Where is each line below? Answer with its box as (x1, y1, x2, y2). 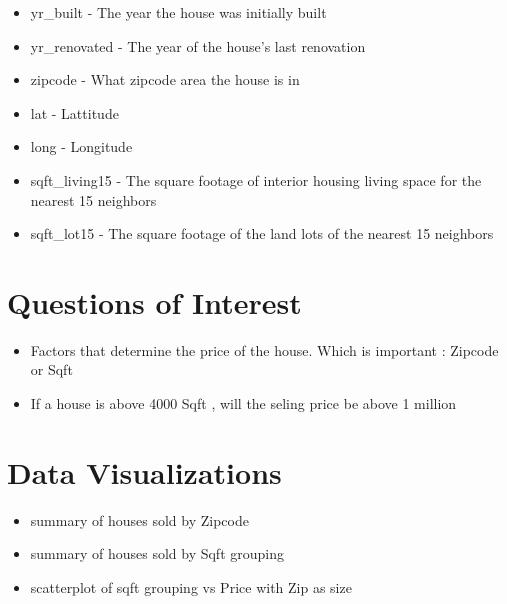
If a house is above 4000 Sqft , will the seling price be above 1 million (30, 393, 457, 414)
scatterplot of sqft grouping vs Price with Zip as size (30, 576, 352, 597)
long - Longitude (30, 136, 133, 157)
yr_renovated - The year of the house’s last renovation (30, 35, 366, 56)
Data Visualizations (7, 451, 282, 492)
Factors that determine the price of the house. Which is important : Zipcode (30, 339, 499, 360)
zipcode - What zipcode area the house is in (30, 69, 300, 90)
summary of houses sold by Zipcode (30, 509, 249, 530)
